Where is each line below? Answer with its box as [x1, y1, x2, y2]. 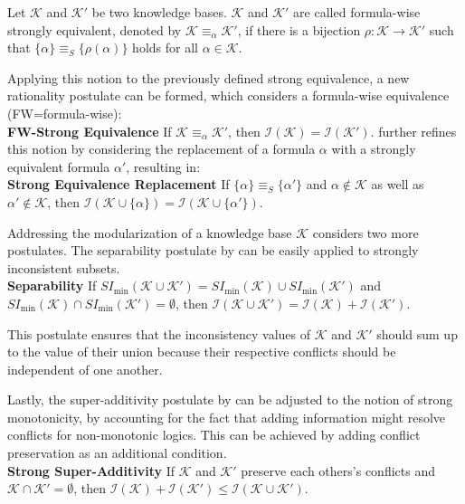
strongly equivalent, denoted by [7, 20, 182, 39]
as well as [371, 175, 424, 194]
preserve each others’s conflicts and [241, 461, 435, 480]
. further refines [370, 121, 457, 140]
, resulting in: [126, 157, 201, 176]
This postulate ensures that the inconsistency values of [7, 324, 311, 343]
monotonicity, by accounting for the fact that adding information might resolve [7, 407, 446, 426]
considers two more [312, 223, 419, 242]
